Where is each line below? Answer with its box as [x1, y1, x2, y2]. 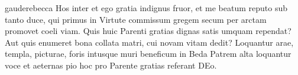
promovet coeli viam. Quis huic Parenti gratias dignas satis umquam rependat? [5, 25, 291, 37]
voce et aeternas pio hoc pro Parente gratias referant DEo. [5, 59, 217, 71]
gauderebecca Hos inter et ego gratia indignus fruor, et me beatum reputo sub [5, 2, 288, 13]
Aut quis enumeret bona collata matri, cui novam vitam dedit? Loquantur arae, [5, 36, 294, 48]
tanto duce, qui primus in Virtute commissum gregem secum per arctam [5, 13, 267, 25]
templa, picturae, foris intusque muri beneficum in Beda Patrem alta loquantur [5, 47, 291, 60]
